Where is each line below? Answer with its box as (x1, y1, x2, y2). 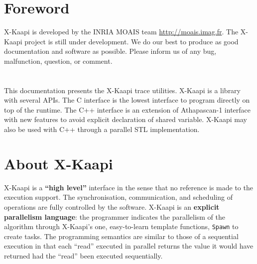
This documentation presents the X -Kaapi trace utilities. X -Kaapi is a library (4, 85, 241, 95)
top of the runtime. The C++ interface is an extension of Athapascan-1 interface (4, 104, 251, 115)
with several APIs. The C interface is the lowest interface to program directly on (4, 95, 250, 105)
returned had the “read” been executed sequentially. (4, 251, 163, 261)
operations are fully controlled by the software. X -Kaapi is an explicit (4, 201, 220, 212)
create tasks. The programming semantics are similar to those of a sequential (4, 231, 239, 241)
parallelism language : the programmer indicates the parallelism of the (4, 211, 226, 222)
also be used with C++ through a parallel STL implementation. (4, 124, 200, 134)
